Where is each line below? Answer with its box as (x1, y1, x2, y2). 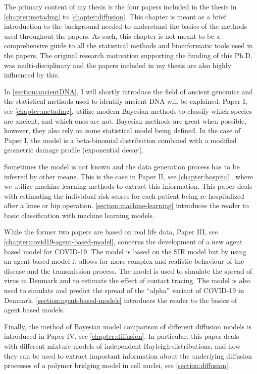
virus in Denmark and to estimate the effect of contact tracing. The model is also (4, 275, 251, 286)
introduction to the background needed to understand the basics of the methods (4, 21, 247, 31)
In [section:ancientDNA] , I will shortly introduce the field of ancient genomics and (4, 86, 253, 96)
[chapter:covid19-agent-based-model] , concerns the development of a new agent (4, 236, 243, 247)
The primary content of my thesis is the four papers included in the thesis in (4, 1, 237, 11)
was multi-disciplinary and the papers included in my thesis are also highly (4, 60, 232, 70)
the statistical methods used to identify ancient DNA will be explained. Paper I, (4, 96, 248, 106)
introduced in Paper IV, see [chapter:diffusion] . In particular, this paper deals (4, 331, 239, 341)
